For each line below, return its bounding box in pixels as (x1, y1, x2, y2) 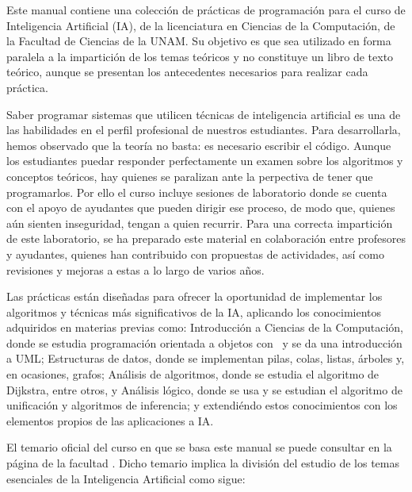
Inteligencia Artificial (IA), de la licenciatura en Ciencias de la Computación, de (6, 17, 395, 33)
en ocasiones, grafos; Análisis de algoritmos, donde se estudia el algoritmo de (6, 366, 380, 382)
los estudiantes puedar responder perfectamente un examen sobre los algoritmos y (6, 152, 403, 169)
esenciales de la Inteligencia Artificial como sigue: (6, 470, 246, 486)
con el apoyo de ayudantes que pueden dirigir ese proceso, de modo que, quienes (6, 199, 395, 216)
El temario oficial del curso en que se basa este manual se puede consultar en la (6, 439, 392, 455)
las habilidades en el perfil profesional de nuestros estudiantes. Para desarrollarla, (6, 121, 401, 138)
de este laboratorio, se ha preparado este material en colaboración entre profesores (6, 230, 406, 247)
